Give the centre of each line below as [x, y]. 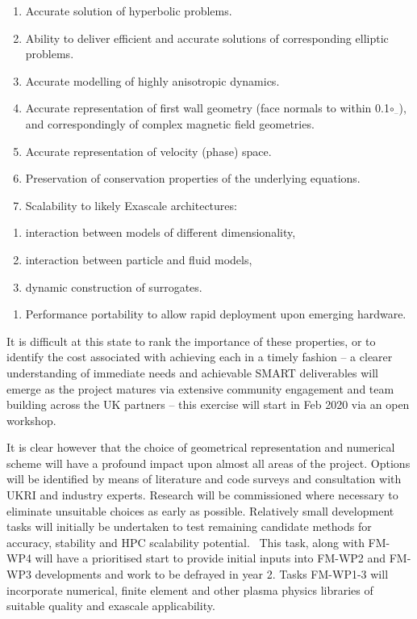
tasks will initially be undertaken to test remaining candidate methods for [189, 526]
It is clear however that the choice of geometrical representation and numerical [201, 447]
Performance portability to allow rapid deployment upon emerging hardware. [216, 314]
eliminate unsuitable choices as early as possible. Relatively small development [200, 510]
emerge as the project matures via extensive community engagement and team [200, 388]
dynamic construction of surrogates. [114, 286]
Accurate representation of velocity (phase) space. [148, 151]
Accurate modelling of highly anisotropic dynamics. [152, 80]
